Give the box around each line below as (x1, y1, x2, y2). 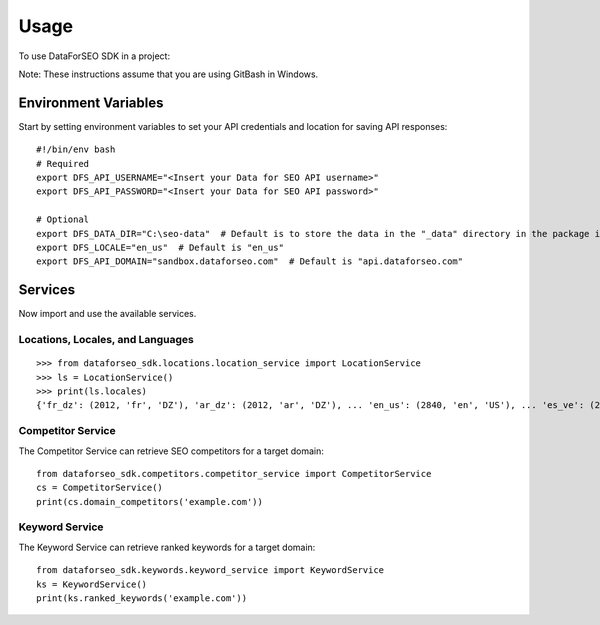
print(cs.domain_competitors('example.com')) (36, 496, 264, 507)
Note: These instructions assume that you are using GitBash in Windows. (18, 68, 319, 80)
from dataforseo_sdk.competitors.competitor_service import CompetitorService (36, 468, 432, 479)
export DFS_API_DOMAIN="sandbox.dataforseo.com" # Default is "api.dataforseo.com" (36, 256, 464, 267)
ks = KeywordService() (36, 578, 148, 590)
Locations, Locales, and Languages (18, 333, 195, 347)
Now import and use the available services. (18, 308, 197, 320)
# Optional (36, 214, 90, 225)
